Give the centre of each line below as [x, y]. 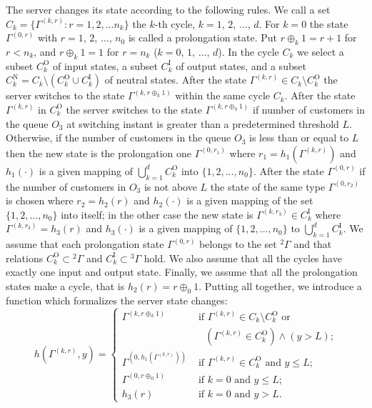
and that [313, 244]
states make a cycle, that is [65, 285]
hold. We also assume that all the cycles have [243, 258]
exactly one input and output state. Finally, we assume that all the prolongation [182, 272]
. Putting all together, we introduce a [280, 285]
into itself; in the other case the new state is [157, 214]
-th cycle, [175, 23]
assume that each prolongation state [85, 244]
